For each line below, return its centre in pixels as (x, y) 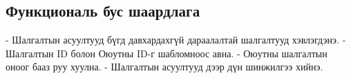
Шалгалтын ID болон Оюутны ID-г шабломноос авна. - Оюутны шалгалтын (167, 53)
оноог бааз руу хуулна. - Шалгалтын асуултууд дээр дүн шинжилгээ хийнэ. (164, 67)
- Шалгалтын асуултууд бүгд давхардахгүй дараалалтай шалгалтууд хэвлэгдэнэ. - (176, 40)
